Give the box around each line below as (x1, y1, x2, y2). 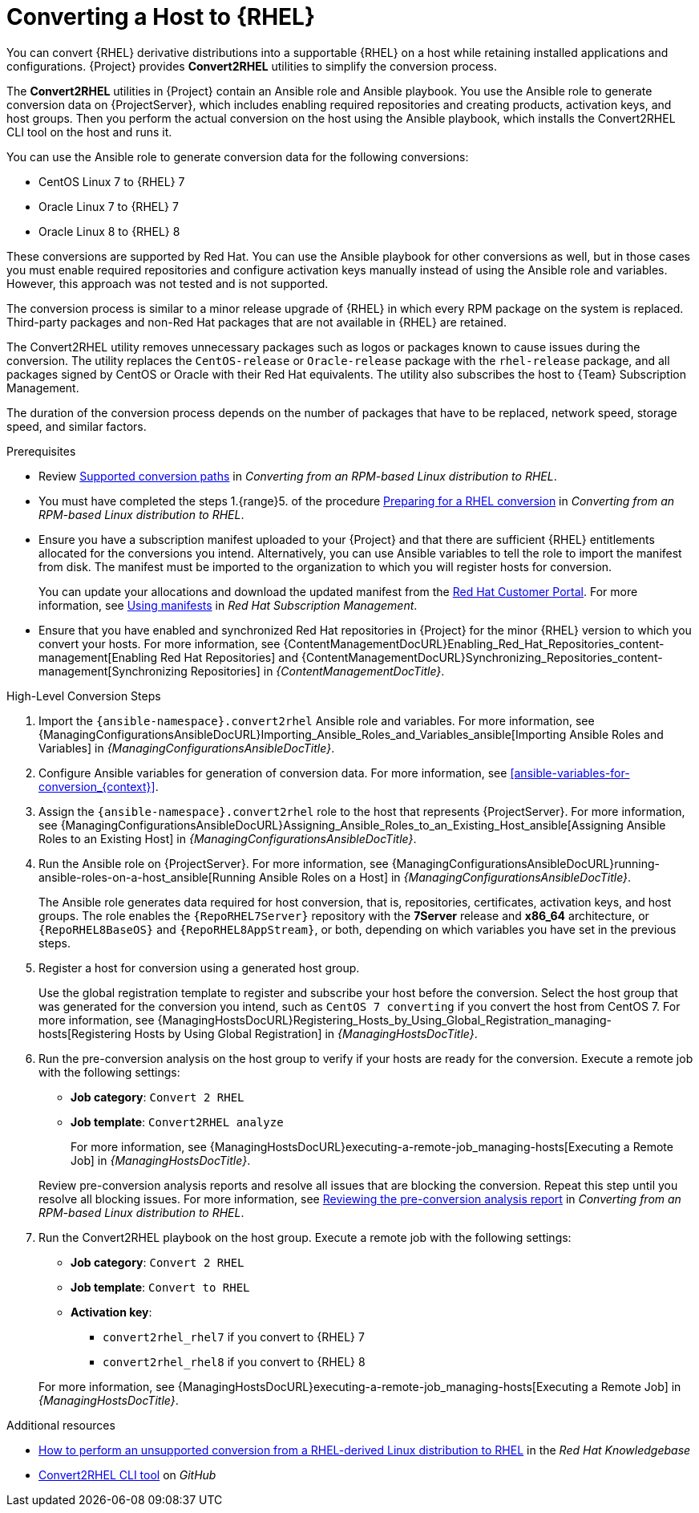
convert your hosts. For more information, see (38, 636, 281, 651)
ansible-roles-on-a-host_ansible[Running (38, 870, 256, 884)
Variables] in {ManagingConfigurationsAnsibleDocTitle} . (38, 740, 335, 755)
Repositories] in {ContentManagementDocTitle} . (190, 663, 445, 678)
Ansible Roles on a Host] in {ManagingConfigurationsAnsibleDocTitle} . (258, 870, 632, 884)
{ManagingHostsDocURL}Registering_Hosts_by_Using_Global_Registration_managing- (157, 1012, 612, 1027)
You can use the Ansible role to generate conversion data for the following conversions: (6, 149, 469, 164)
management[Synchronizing (38, 663, 188, 678)
